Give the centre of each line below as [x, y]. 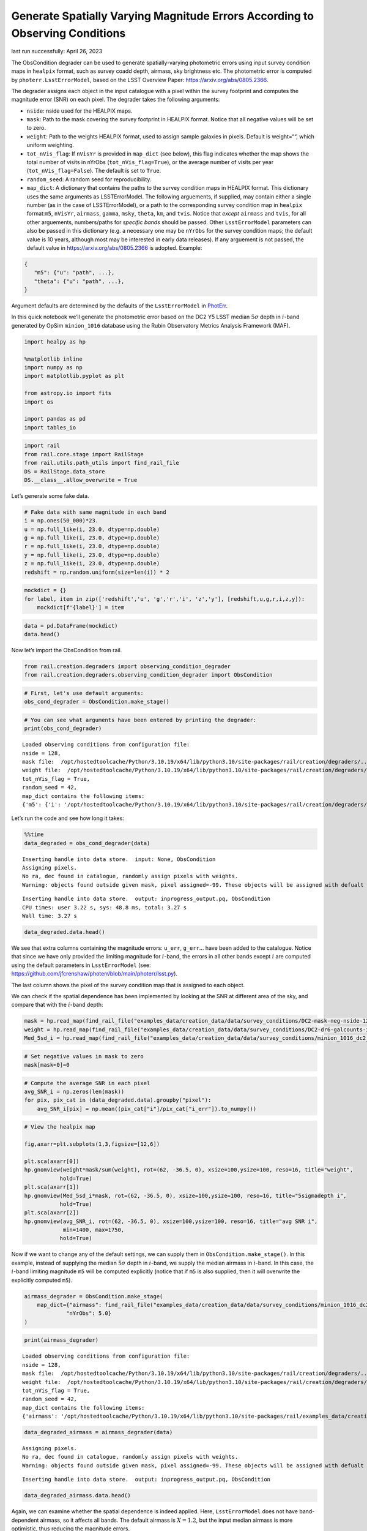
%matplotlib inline [53, 359]
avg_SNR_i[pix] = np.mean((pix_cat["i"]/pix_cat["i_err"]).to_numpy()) [147, 1109]
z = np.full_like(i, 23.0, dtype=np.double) [92, 564]
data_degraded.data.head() [65, 932]
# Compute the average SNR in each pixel [87, 1083]
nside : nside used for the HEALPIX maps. [80, 111]
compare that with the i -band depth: [57, 1005]
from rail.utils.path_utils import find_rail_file [102, 463]
